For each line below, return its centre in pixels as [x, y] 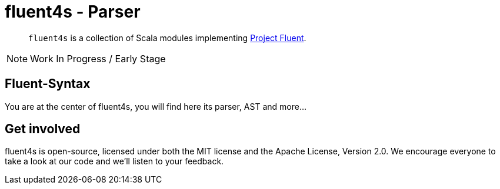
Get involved [43, 129]
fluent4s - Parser [73, 12]
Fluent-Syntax [48, 84]
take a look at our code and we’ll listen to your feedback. [114, 161]
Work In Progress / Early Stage [98, 58]
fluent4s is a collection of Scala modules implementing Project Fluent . [167, 38]
